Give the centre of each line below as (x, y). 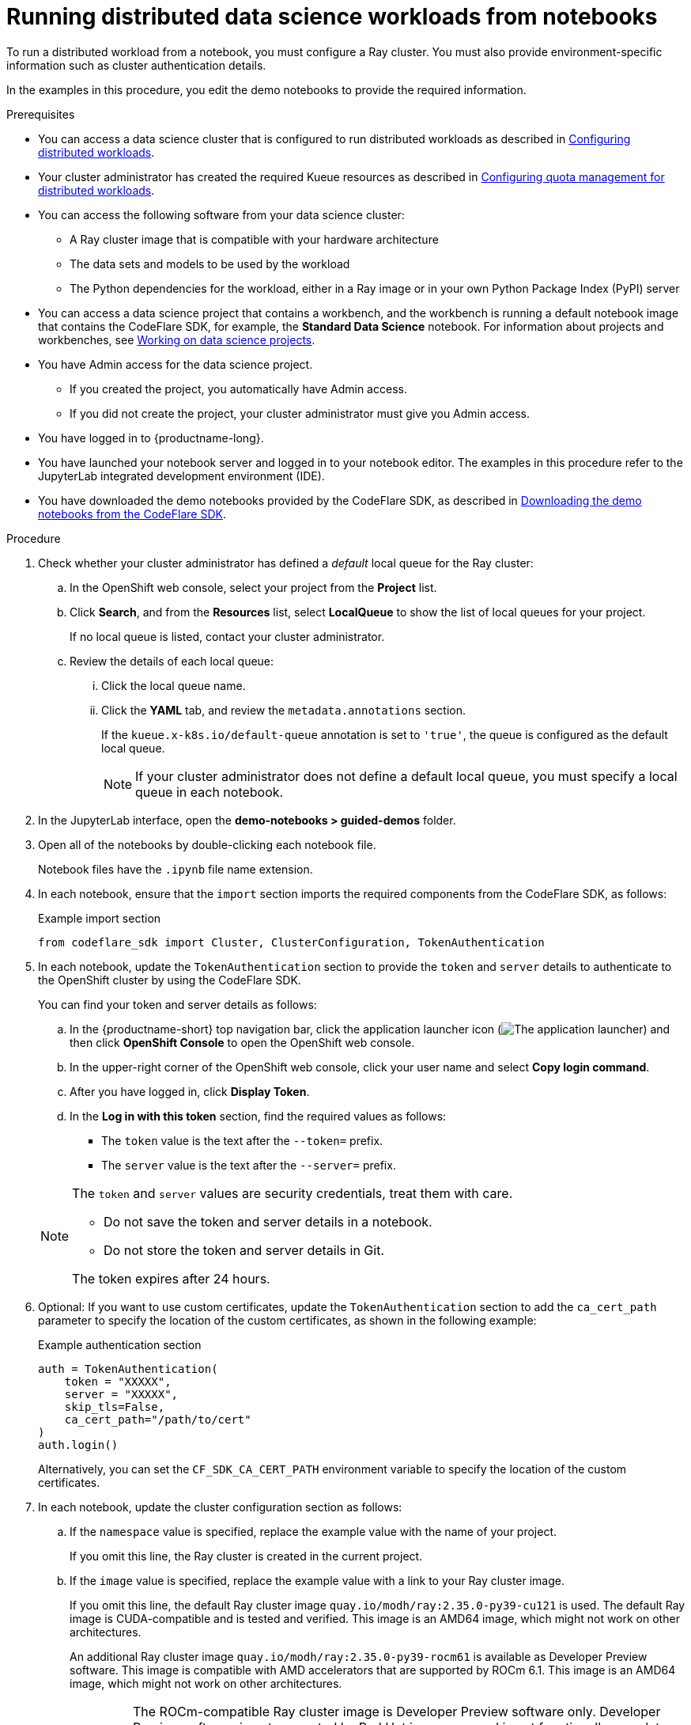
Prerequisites (41, 114)
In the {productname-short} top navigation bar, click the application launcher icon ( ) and (370, 1029)
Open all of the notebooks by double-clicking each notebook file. (207, 844)
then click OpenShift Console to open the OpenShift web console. (242, 1042)
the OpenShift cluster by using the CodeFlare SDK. (170, 980)
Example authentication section (120, 1344)
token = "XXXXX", (118, 1381)
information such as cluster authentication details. (136, 65)
